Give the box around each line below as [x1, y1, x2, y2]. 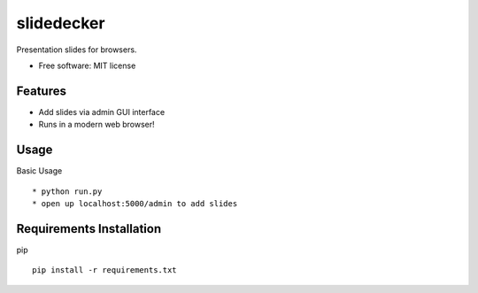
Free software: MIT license [38, 60, 136, 71]
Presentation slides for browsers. [16, 44, 137, 55]
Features [16, 83, 66, 98]
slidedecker [16, 13, 105, 33]
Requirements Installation [16, 221, 162, 236]
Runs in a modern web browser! [38, 120, 155, 130]
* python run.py [32, 186, 103, 197]
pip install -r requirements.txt [32, 266, 177, 275]
